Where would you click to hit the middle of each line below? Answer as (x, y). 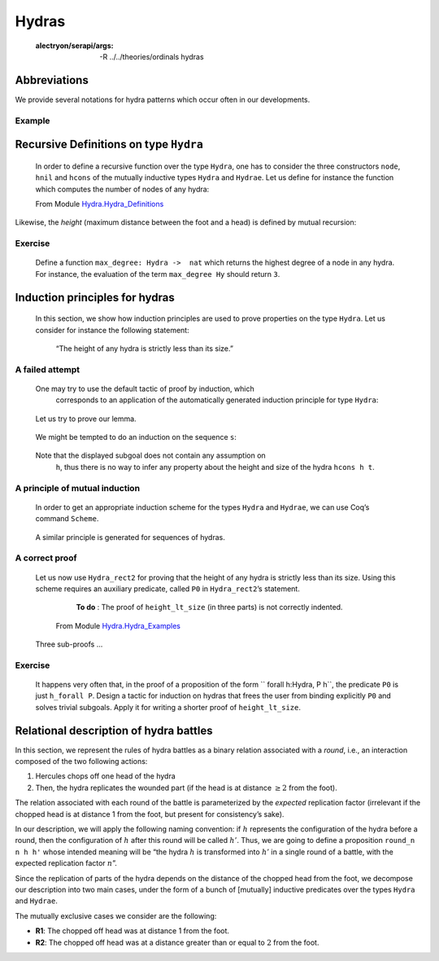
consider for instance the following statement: (113, 330)
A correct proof (46, 558)
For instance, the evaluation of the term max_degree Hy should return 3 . (158, 274)
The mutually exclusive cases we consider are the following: (116, 915)
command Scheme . (67, 519)
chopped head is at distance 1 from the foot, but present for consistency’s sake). (150, 814)
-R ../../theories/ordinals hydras (152, 56)
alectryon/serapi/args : (74, 46)
